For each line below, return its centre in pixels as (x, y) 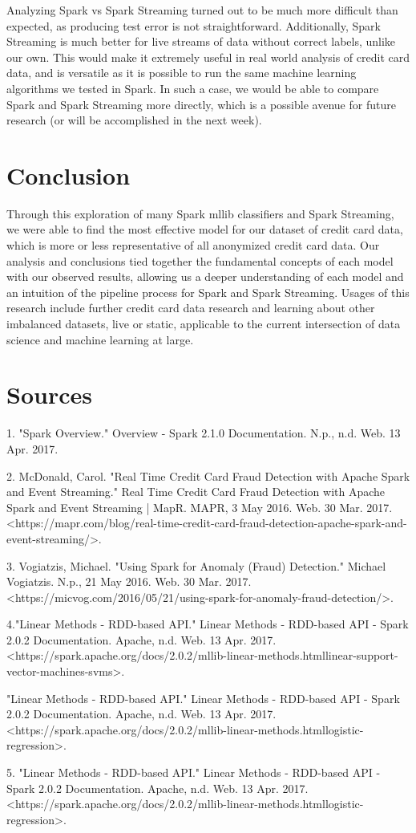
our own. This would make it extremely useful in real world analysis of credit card (208, 57)
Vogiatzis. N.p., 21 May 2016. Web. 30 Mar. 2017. (129, 581)
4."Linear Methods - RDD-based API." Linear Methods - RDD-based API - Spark (208, 624)
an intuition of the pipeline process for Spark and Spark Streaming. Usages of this (208, 292)
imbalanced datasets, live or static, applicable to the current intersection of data (204, 324)
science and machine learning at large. (100, 339)
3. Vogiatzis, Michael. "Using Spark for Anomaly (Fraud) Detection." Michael (196, 565)
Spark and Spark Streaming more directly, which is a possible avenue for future (201, 104)
